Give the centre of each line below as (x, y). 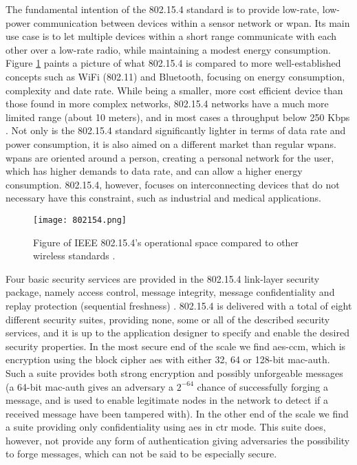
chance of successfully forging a (263, 386)
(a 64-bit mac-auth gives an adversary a (90, 386)
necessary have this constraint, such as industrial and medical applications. (163, 198)
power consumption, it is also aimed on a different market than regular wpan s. (171, 143)
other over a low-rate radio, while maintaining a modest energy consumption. (168, 49)
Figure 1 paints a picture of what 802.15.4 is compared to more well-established (173, 63)
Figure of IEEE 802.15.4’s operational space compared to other (166, 242)
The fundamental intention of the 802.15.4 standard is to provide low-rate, (163, 9)
